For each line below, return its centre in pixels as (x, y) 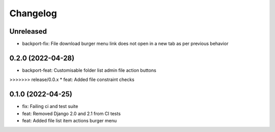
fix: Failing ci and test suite (50, 107)
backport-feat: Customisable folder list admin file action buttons (89, 70)
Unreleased (28, 31)
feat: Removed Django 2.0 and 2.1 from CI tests (71, 113)
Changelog (33, 13)
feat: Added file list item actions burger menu (70, 121)
